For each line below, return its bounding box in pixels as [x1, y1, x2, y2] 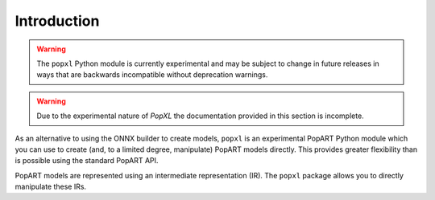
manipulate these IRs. [14, 182, 87, 192]
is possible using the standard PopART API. [14, 156, 159, 165]
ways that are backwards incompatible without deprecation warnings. [36, 70, 268, 80]
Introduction [14, 12, 100, 30]
